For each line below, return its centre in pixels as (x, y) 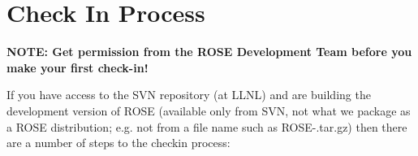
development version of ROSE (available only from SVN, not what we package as (209, 110)
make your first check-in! (78, 67)
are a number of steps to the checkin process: (119, 143)
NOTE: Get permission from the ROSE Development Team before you (209, 52)
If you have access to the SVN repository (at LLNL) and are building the (189, 95)
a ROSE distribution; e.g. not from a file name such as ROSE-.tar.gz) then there (207, 126)
